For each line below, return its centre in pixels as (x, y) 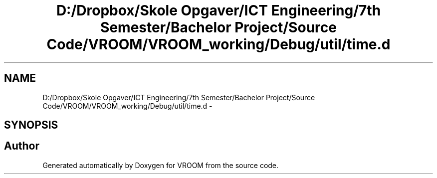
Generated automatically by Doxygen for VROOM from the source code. (161, 165)
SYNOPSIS (31, 125)
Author (22, 146)
